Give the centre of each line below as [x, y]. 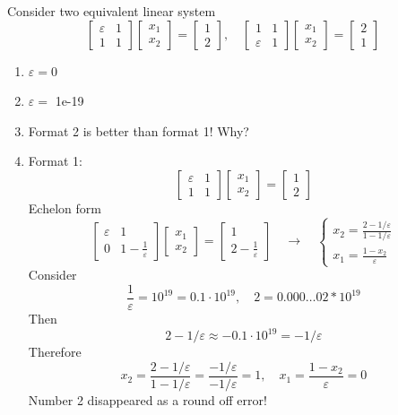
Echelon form [65, 207]
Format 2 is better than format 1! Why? [138, 130]
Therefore [55, 352]
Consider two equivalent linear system [112, 11]
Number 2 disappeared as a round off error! [147, 399]
